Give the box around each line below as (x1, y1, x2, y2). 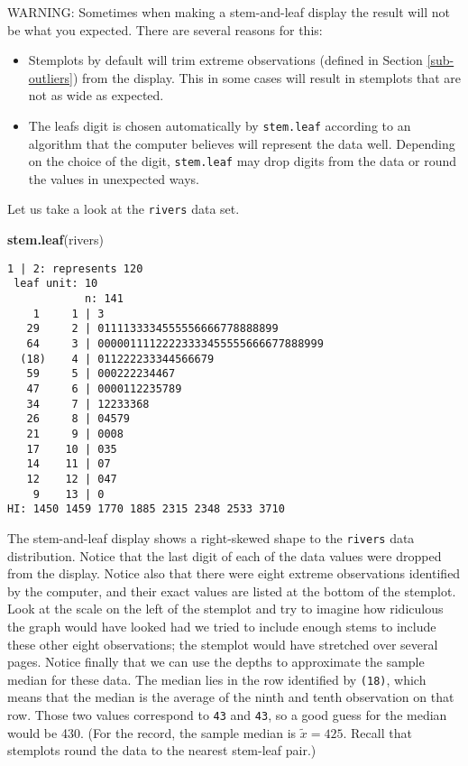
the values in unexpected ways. (28, 169, 199, 188)
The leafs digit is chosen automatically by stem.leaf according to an (28, 115, 411, 134)
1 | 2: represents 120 (7, 262, 143, 275)
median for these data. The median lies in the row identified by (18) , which (7, 669, 427, 688)
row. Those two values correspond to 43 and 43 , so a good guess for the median (7, 705, 447, 724)
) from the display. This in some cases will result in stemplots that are (72, 68, 461, 87)
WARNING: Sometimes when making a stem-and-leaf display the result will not (7, 3, 451, 21)
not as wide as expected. (28, 86, 164, 105)
